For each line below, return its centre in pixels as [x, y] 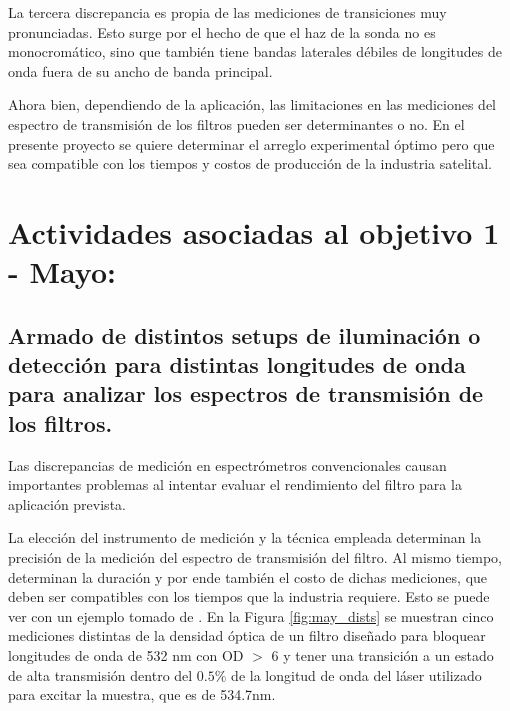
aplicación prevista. [67, 503]
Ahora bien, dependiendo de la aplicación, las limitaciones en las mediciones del [252, 104]
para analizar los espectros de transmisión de [246, 393]
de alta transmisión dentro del [100, 674]
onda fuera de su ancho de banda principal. [140, 70]
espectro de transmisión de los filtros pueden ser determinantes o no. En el [236, 123]
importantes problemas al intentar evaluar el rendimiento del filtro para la [235, 484]
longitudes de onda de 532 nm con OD [126, 655]
